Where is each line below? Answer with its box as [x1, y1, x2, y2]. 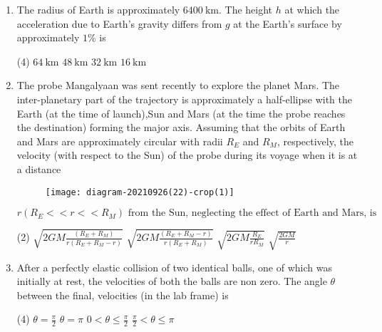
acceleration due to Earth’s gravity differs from [16, 16, 222, 31]
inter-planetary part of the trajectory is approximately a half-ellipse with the [16, 91, 352, 106]
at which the [284, 2, 340, 16]
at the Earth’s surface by [233, 16, 342, 31]
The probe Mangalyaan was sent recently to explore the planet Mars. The [16, 78, 340, 93]
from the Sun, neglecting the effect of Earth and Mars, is [128, 208, 377, 219]
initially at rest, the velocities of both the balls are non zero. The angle [16, 274, 327, 289]
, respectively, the [277, 133, 353, 148]
